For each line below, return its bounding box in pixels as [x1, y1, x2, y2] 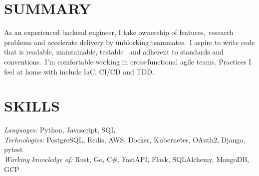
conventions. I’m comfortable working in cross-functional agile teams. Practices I [4, 56, 252, 66]
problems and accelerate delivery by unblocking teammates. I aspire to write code [4, 36, 255, 47]
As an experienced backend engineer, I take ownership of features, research [4, 27, 234, 37]
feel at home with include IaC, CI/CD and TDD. [4, 66, 154, 76]
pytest [4, 144, 23, 154]
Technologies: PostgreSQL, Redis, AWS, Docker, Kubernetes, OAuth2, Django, [4, 134, 246, 144]
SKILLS [4, 95, 60, 116]
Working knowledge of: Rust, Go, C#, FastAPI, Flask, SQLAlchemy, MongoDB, [4, 154, 250, 164]
